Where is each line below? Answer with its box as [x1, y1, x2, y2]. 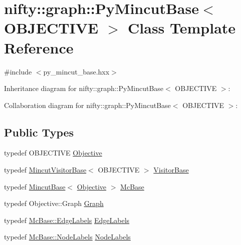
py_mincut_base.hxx [43, 66, 110, 76]
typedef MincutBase [4, 181, 66, 191]
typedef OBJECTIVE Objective [4, 147, 102, 158]
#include [4, 66, 32, 76]
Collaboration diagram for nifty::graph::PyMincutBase [4, 99, 171, 110]
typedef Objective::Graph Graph [4, 198, 104, 208]
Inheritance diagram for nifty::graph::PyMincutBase [4, 83, 164, 93]
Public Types [4, 124, 74, 139]
